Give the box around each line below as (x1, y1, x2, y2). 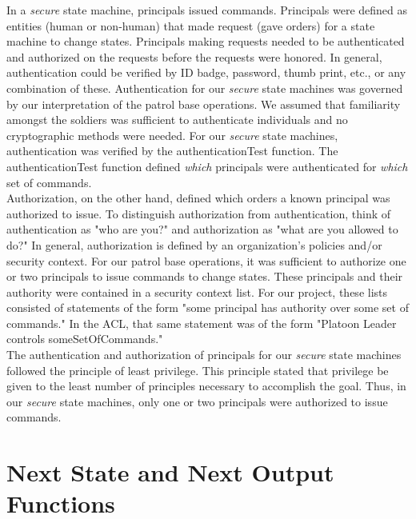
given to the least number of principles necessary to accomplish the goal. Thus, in (6, 377, 406, 394)
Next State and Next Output (6, 456, 334, 489)
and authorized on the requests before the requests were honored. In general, (6, 48, 382, 65)
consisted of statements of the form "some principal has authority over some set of (6, 299, 409, 316)
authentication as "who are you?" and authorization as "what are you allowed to (6, 221, 398, 238)
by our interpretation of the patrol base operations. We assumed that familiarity (6, 95, 401, 112)
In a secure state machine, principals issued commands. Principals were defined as (6, 2, 408, 18)
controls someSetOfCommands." (6, 330, 163, 347)
